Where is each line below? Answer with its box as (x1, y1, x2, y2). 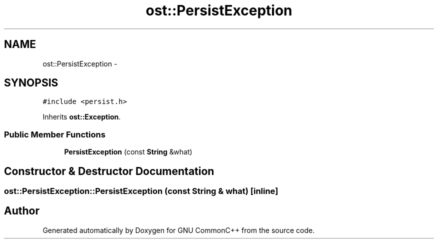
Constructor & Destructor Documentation (4, 164, 214, 177)
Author (4, 204, 39, 217)
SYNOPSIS (4, 76, 58, 89)
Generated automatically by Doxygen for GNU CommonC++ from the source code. (42, 225, 315, 234)
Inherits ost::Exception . (42, 112, 121, 121)
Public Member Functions (4, 129, 105, 139)
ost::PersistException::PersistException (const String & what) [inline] (4, 186, 278, 196)
